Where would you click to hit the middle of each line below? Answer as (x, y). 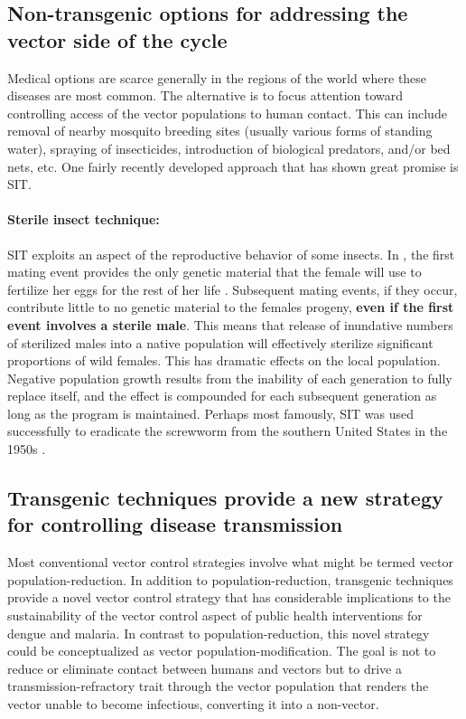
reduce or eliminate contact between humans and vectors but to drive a (205, 668)
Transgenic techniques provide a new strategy (225, 498)
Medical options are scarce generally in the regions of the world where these (217, 77)
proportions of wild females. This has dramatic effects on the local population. (224, 360)
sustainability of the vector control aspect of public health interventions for (215, 615)
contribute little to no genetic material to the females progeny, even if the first (231, 307)
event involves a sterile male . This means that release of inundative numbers (230, 324)
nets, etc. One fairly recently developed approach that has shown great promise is (233, 166)
